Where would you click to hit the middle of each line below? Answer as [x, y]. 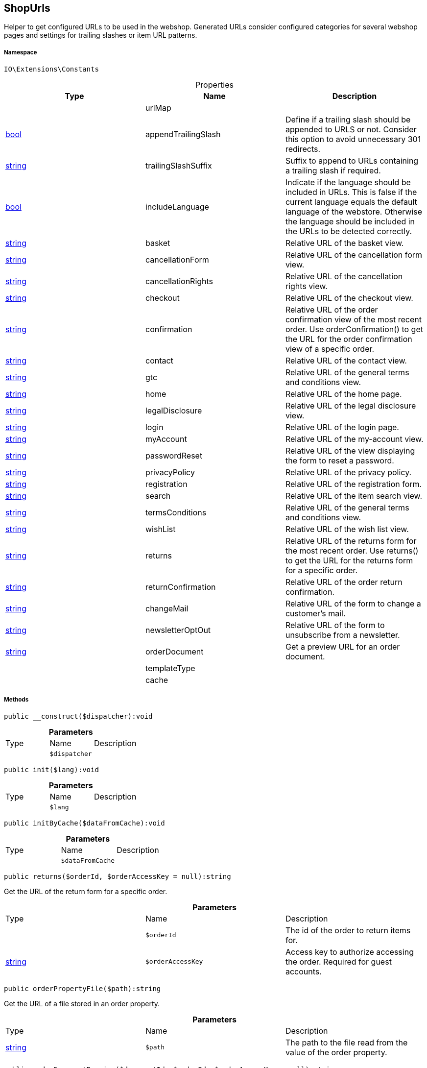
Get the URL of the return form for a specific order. [86, 891]
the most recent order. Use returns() [352, 551]
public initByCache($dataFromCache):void [84, 823]
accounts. [303, 971]
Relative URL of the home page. [344, 394]
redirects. [303, 149]
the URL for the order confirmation [349, 339]
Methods [16, 699]
